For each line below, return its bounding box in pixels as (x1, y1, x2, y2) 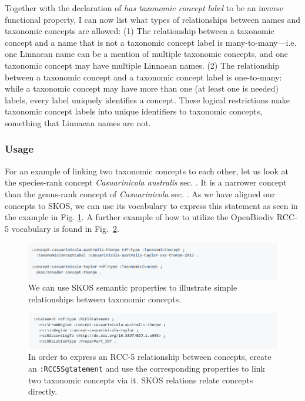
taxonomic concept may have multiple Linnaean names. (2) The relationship (5, 59, 280, 71)
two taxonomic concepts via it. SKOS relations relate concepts (28, 373, 253, 386)
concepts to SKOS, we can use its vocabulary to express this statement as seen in (5, 199, 298, 211)
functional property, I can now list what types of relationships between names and (5, 13, 300, 25)
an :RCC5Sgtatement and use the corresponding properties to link (28, 362, 265, 374)
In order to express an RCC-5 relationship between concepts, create (28, 351, 272, 363)
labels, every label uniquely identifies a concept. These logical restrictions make (5, 93, 290, 106)
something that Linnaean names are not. (5, 116, 151, 129)
